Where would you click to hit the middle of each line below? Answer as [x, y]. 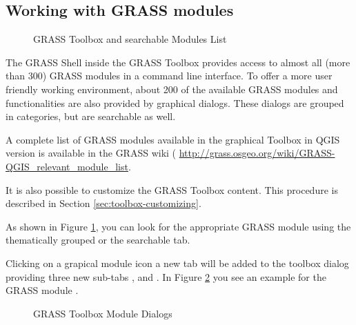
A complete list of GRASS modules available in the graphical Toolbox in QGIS [173, 139]
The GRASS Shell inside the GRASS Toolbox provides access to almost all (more [178, 62]
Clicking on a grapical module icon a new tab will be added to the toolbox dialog [177, 263]
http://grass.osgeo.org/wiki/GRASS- [257, 153]
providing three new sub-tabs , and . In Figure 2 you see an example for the [166, 276]
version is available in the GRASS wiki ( [91, 153]
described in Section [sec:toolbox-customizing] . [103, 203]
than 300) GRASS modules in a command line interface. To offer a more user [169, 76]
